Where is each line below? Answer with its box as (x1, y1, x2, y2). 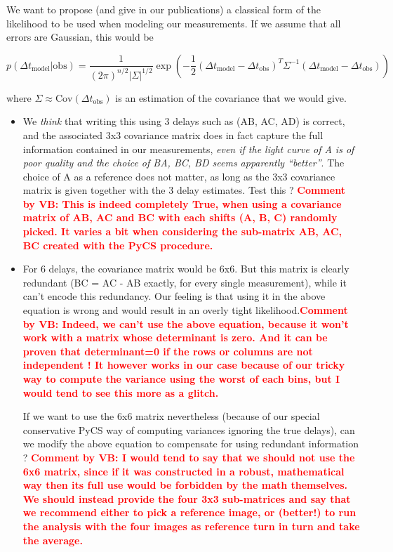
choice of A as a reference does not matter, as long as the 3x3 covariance (22, 169, 335, 183)
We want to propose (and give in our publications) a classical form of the (6, 2, 321, 16)
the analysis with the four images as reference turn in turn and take (22, 518, 360, 533)
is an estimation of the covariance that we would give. (115, 90, 347, 105)
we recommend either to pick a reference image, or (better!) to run (22, 505, 357, 520)
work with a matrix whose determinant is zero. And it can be (22, 330, 328, 345)
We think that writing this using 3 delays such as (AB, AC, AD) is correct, (22, 114, 345, 129)
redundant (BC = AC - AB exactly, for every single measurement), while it (22, 275, 347, 289)
